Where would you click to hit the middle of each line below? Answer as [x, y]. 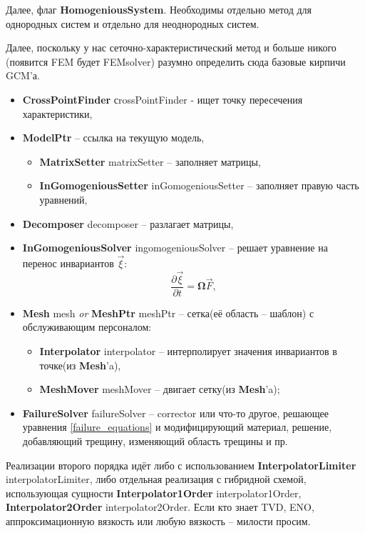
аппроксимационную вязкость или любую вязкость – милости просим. [158, 520]
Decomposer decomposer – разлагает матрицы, [128, 223]
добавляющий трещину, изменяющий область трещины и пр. [155, 440]
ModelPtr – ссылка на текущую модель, [113, 138]
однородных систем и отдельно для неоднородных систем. [133, 23]
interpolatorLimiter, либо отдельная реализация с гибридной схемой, [156, 479]
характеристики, [57, 113]
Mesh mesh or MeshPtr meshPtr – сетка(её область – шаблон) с [168, 313]
